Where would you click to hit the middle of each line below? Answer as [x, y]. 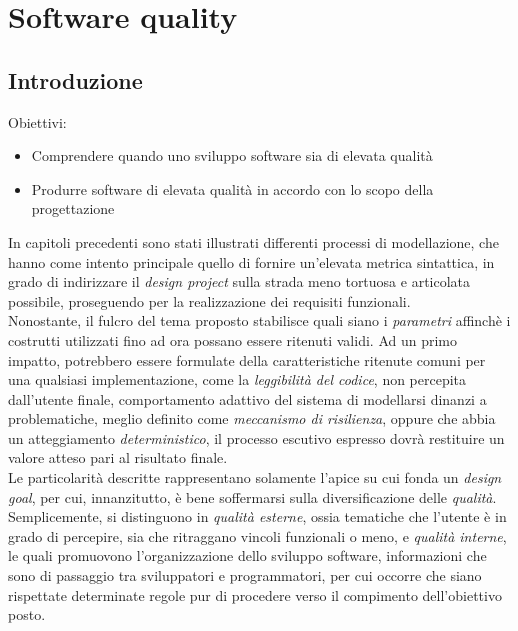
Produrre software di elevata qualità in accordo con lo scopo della [232, 188]
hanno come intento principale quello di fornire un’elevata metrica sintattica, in [251, 261]
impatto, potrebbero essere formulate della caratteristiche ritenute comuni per [247, 359]
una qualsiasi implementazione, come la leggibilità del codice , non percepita [237, 379]
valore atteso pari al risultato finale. [118, 457]
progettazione [73, 208]
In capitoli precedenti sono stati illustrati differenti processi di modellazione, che [253, 241]
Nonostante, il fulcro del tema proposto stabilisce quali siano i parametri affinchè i [259, 320]
